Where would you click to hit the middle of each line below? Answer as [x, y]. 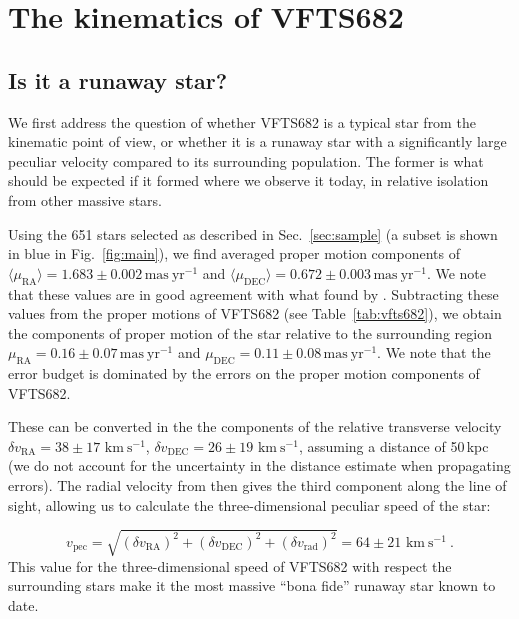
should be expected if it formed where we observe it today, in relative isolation [248, 180]
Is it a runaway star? [118, 79]
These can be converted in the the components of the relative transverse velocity [255, 426]
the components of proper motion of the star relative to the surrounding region [250, 332]
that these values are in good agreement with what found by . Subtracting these [253, 293]
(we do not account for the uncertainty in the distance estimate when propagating [259, 465]
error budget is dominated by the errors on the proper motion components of [244, 373]
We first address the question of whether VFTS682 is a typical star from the [242, 121]
